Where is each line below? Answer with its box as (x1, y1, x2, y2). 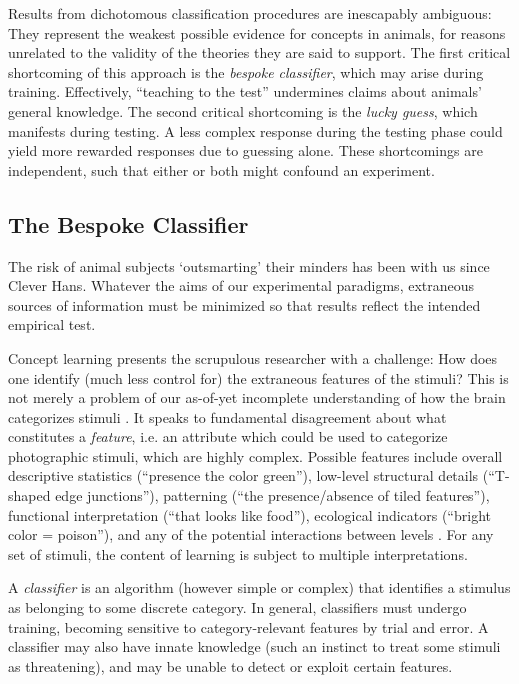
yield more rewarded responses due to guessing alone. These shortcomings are (8, 140, 483, 161)
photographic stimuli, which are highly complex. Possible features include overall (8, 445, 503, 466)
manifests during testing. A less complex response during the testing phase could (8, 120, 503, 141)
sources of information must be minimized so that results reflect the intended (8, 294, 481, 315)
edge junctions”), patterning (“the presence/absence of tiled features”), (55, 485, 490, 506)
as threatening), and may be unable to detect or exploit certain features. (8, 655, 453, 676)
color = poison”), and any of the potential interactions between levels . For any (8, 524, 494, 545)
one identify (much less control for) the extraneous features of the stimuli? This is (8, 367, 509, 388)
